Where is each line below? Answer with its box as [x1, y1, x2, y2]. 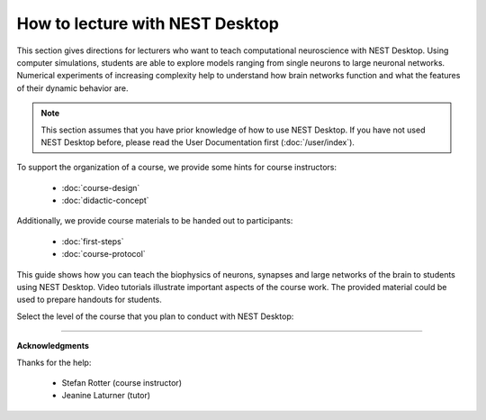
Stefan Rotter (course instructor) [61, 377, 182, 388]
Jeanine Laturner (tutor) [61, 390, 151, 401]
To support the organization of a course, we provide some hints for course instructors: [16, 162, 337, 173]
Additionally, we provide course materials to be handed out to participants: [16, 215, 293, 226]
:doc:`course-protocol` [61, 249, 146, 260]
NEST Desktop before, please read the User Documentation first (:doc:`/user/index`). [40, 136, 355, 148]
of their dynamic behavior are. [16, 82, 129, 94]
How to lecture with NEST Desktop [16, 14, 279, 33]
